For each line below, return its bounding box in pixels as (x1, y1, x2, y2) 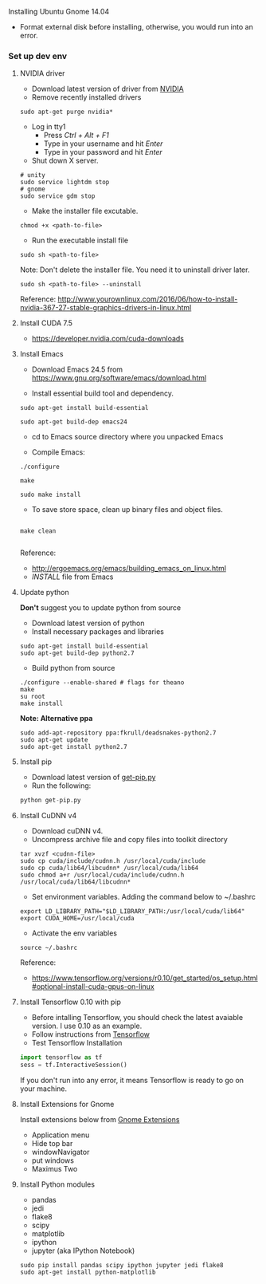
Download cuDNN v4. (31, 826, 104, 836)
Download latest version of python (31, 618, 145, 628)
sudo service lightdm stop (19, 179, 110, 187)
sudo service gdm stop (19, 192, 96, 200)
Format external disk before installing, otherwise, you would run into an (19, 22, 253, 31)
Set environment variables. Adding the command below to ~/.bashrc (31, 892, 256, 902)
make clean (19, 527, 57, 535)
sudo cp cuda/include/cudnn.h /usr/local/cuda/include (19, 857, 206, 865)
